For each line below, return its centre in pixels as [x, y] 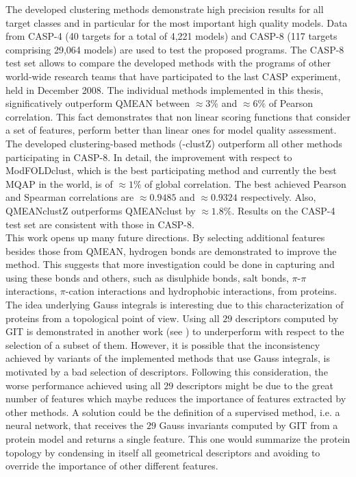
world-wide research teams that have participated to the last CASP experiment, [173, 76]
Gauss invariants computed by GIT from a [249, 425]
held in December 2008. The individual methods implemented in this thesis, [165, 89]
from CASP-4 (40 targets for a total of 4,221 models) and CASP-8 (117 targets [171, 36]
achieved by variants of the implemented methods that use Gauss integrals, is [168, 358]
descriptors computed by [287, 318]
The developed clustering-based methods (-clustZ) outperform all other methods [174, 143]
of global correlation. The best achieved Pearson [245, 183]
